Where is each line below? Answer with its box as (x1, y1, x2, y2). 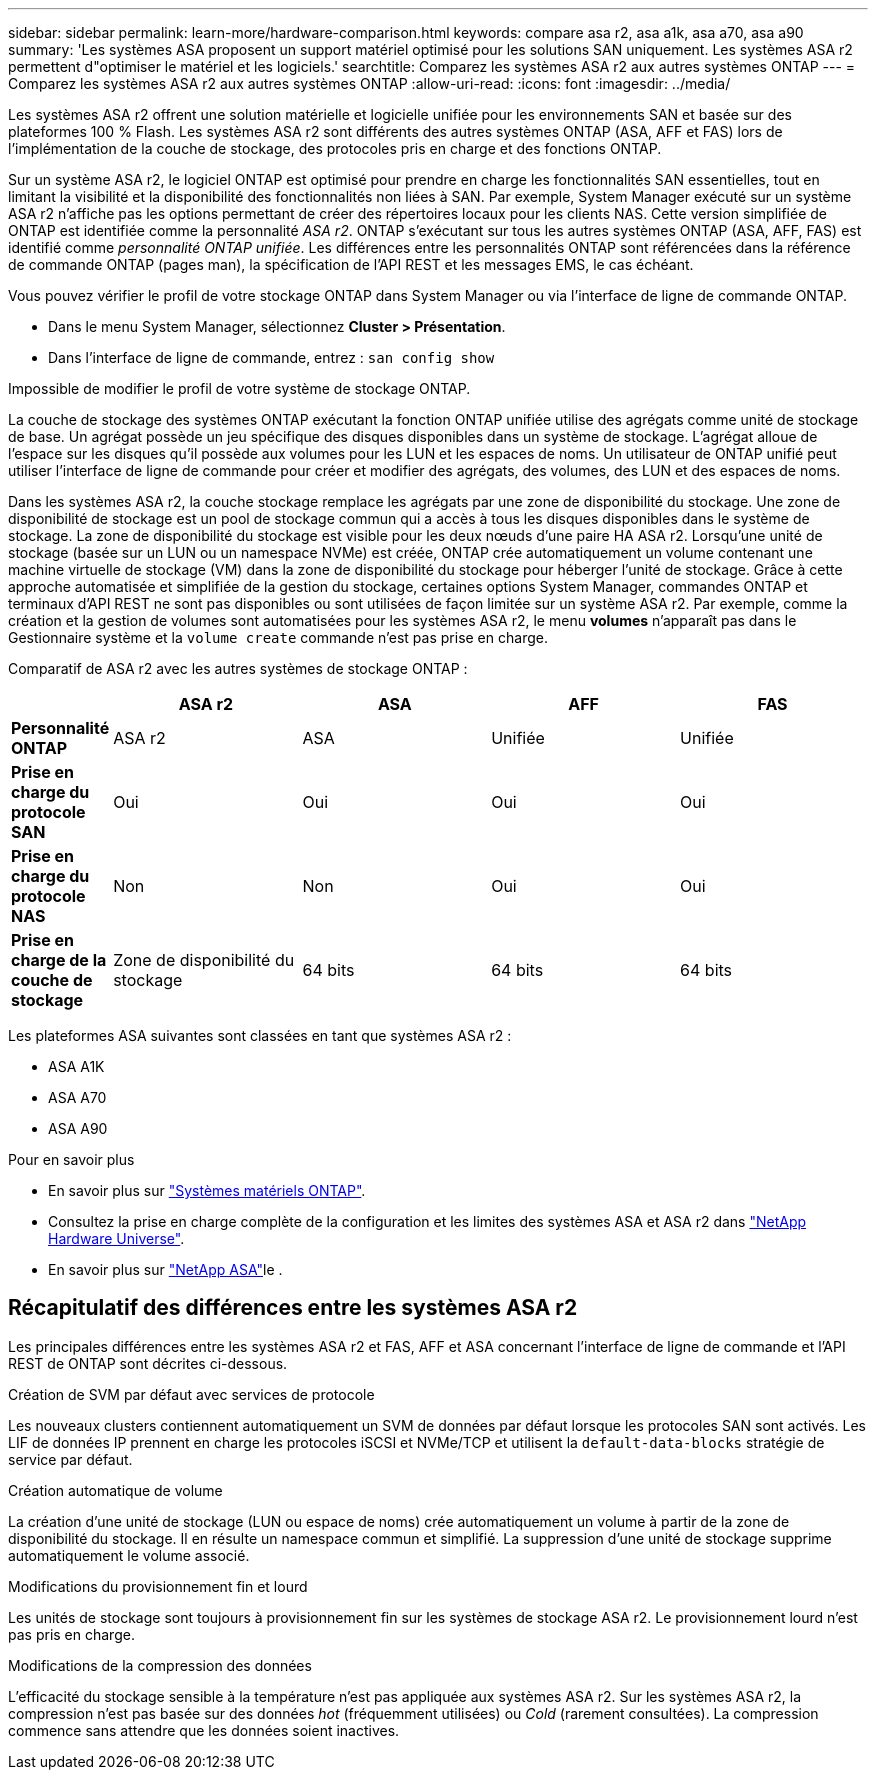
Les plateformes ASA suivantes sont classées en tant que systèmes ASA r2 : (8, 1027, 512, 1044)
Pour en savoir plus (8, 1151, 135, 1168)
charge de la (11, 950, 107, 970)
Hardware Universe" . (48, 1230, 185, 1247)
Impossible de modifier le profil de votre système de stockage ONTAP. (8, 380, 471, 397)
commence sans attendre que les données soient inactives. (8, 1721, 400, 1739)
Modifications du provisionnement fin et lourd (8, 1577, 308, 1595)
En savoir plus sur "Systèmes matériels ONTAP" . (48, 1182, 366, 1199)
